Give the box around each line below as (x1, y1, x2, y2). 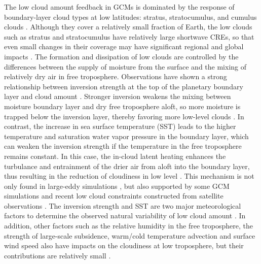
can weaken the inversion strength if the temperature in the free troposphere (4, 141, 242, 151)
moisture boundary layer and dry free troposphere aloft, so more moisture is (4, 101, 241, 111)
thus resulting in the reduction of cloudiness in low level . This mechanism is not (4, 171, 254, 181)
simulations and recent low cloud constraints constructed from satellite (4, 190, 223, 201)
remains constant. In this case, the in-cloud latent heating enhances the (4, 150, 226, 161)
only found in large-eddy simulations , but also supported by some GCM (4, 180, 230, 191)
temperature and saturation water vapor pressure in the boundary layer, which (4, 130, 249, 141)
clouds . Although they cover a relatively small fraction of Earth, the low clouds (4, 21, 252, 32)
